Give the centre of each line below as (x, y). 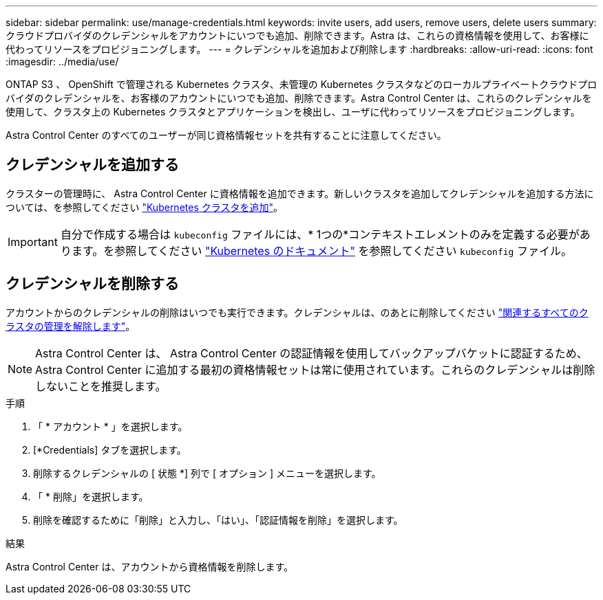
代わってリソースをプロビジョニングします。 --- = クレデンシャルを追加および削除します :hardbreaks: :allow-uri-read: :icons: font (299, 49)
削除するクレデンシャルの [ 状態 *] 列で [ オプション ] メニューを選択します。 (207, 473)
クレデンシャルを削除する (92, 284)
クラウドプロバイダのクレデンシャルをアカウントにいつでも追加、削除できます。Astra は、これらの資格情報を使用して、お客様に (297, 35)
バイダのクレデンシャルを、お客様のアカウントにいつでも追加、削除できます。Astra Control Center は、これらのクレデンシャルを (299, 98)
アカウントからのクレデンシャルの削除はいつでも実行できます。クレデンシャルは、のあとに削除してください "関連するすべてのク (297, 312)
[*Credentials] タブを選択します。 (110, 449)
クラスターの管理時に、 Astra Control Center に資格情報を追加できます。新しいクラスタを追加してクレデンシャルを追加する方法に (300, 193)
